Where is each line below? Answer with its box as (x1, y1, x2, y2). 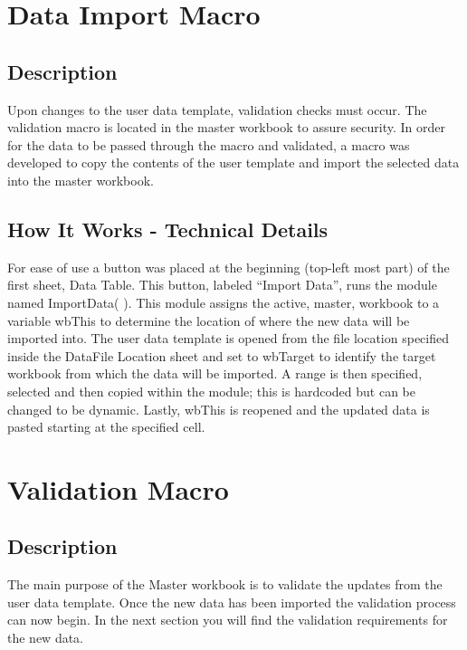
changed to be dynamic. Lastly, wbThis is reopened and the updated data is (7, 399, 430, 418)
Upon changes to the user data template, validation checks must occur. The (7, 100, 427, 119)
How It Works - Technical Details (7, 215, 329, 243)
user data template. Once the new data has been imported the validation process (7, 592, 456, 611)
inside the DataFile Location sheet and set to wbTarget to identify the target (7, 346, 436, 365)
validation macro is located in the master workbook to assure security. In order (7, 118, 446, 137)
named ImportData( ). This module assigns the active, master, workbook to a (7, 292, 440, 311)
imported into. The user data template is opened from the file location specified (7, 329, 450, 348)
